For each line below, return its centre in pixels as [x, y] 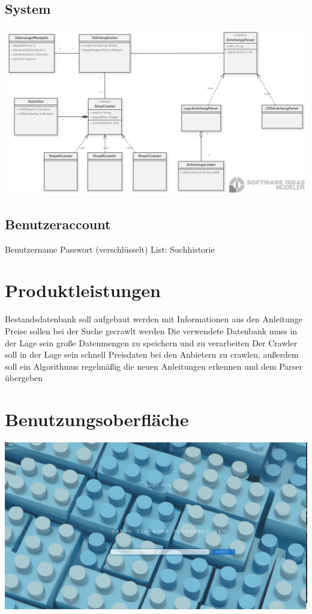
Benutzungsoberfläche [97, 419]
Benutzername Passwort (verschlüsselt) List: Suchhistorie [110, 249]
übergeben [24, 378]
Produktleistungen [83, 290]
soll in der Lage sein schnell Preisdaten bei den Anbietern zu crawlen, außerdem [152, 354]
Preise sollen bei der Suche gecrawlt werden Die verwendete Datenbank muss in [151, 330]
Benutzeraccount [58, 224]
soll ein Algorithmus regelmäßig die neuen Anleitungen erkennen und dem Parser [154, 366]
